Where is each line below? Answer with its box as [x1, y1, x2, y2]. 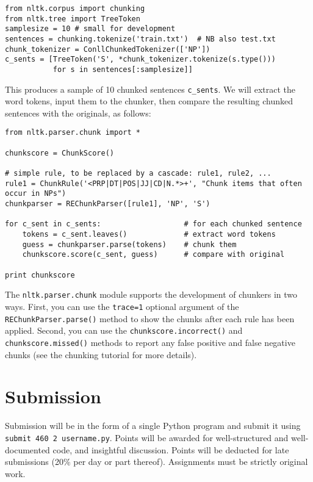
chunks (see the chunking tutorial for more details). [5, 348, 197, 361]
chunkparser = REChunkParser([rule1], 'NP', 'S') [5, 200, 210, 209]
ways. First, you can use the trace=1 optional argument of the [5, 300, 239, 312]
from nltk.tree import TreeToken [5, 14, 140, 23]
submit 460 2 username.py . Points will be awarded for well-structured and [5, 431, 289, 444]
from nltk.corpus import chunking [5, 4, 145, 13]
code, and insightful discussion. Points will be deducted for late [52, 443, 289, 456]
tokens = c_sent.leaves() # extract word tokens [22, 230, 276, 239]
